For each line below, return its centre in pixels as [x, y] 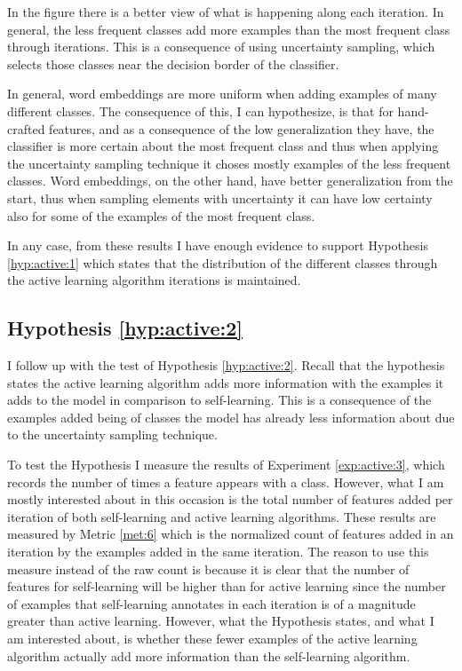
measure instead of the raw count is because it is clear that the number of [208, 568]
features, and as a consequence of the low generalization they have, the [242, 128]
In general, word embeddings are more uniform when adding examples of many [222, 94]
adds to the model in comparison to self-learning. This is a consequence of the [219, 400]
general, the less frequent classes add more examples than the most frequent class [229, 29]
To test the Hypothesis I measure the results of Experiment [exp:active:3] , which [226, 465]
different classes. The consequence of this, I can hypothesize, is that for [200, 111]
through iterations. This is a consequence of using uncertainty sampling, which [221, 47]
